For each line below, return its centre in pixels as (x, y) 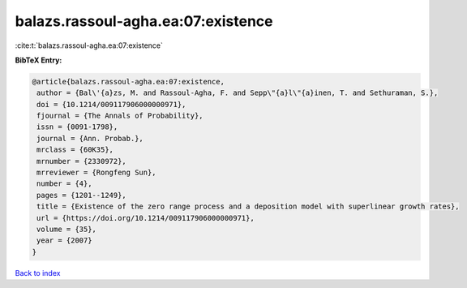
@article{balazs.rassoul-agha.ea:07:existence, (128, 82)
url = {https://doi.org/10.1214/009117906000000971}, (146, 218)
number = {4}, (64, 184)
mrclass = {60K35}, (75, 150)
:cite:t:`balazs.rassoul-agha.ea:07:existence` (89, 45)
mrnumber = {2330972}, (82, 161)
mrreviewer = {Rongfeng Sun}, (97, 173)
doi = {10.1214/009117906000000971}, (111, 104)
